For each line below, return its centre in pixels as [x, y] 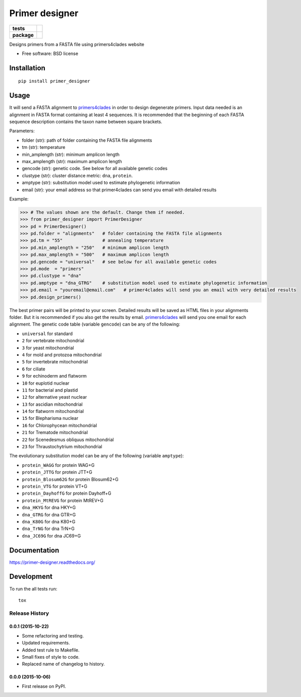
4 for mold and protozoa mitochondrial [62, 355]
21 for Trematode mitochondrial [55, 433]
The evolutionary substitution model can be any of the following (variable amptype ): [97, 456]
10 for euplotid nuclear [46, 383]
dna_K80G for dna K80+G [49, 521]
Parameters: [22, 131]
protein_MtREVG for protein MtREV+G [63, 500]
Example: [19, 199]
